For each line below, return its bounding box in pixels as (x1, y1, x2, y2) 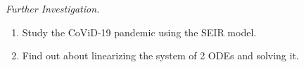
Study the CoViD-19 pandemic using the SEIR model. (22, 24, 257, 39)
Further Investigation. (6, 1, 100, 15)
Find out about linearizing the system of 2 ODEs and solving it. (22, 48, 299, 63)
